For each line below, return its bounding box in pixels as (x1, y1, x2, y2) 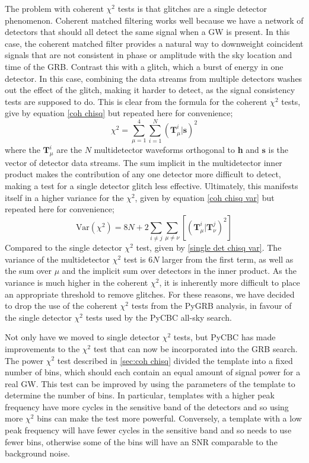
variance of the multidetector (5, 253, 110, 265)
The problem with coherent (5, 2, 104, 14)
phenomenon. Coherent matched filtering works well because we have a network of (5, 14, 304, 26)
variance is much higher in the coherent (5, 276, 148, 288)
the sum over (5, 264, 52, 277)
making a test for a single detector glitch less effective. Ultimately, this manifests (5, 180, 298, 192)
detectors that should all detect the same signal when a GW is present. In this (5, 25, 290, 38)
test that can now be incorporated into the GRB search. (93, 342, 298, 355)
